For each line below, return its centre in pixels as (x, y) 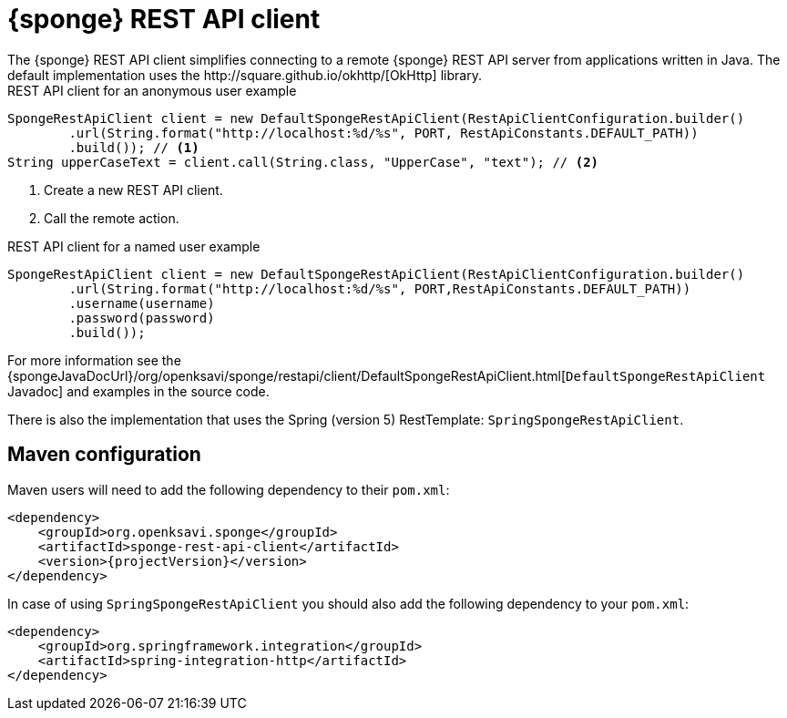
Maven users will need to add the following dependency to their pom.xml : (229, 489)
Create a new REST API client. (133, 190)
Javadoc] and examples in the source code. (138, 391)
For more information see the (94, 360)
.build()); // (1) (134, 147)
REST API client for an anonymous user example (152, 90)
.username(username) (142, 303)
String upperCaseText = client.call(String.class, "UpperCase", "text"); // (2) (303, 162)
